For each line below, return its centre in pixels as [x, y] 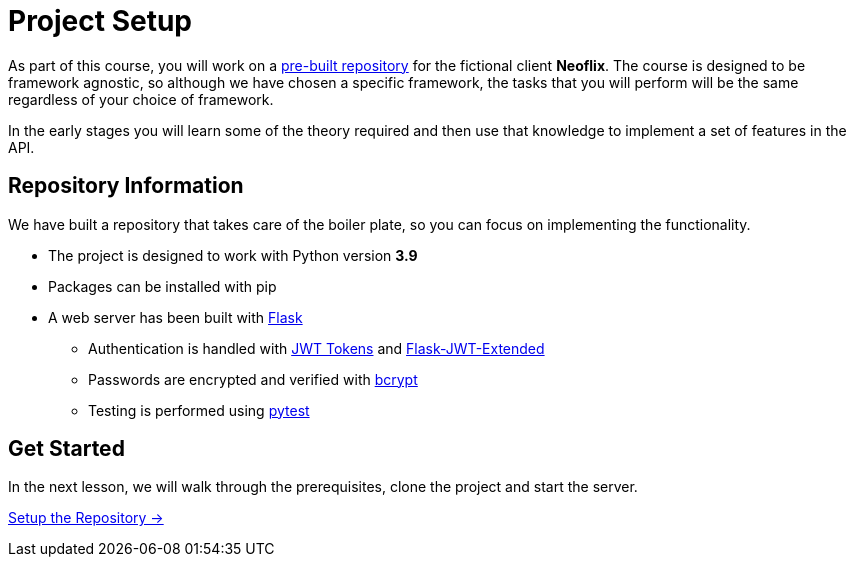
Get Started [66, 449]
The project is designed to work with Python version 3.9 [233, 255]
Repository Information [126, 186]
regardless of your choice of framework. [141, 99]
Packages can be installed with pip [162, 286]
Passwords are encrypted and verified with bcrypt [253, 379]
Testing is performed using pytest [199, 410]
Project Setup [100, 21]
